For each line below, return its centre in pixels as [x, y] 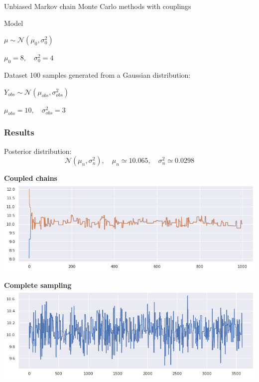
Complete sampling [38, 285]
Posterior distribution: [38, 151]
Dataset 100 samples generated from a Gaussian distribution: [97, 74]
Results [19, 132]
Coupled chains [31, 178]
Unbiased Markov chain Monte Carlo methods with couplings [98, 6]
